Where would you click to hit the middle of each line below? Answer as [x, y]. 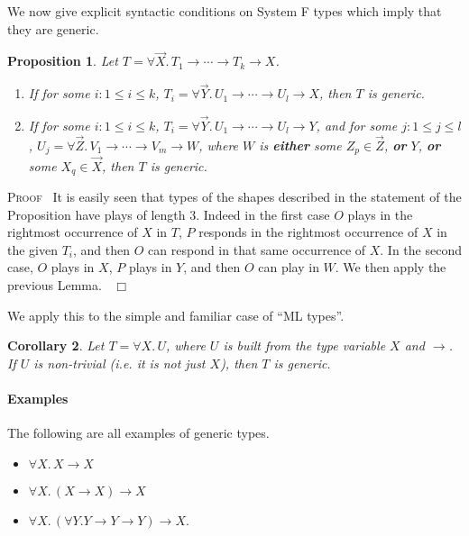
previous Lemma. [55, 284]
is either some [300, 145]
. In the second [421, 249]
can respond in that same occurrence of [257, 249]
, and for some [357, 126]
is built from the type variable [304, 345]
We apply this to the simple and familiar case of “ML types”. [176, 315]
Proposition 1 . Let [63, 61]
